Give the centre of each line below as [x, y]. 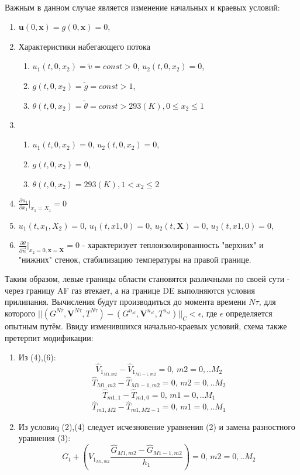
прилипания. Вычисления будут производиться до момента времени [125, 302]
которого [20, 313]
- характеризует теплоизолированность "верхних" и [173, 245]
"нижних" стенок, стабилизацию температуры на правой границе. [135, 259]
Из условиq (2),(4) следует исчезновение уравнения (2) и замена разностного [157, 426]
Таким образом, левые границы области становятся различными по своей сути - [147, 279]
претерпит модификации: [49, 337]
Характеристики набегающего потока [84, 46]
